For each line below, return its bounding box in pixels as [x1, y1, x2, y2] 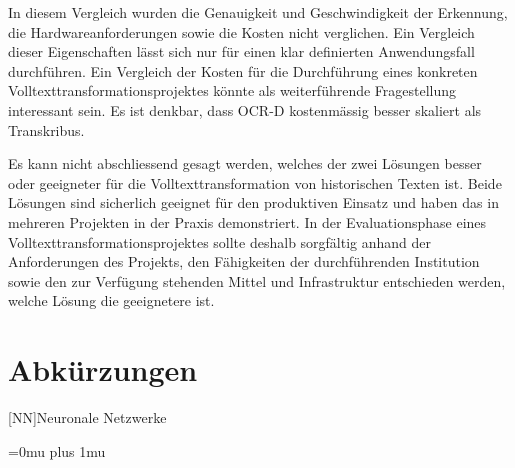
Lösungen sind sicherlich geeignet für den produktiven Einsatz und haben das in [8, 192, 499, 213]
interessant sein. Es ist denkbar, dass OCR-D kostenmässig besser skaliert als [8, 99, 482, 120]
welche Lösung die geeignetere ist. [8, 290, 215, 311]
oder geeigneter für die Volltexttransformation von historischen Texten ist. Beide [8, 172, 502, 193]
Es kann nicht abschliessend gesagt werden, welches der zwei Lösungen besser [8, 153, 482, 174]
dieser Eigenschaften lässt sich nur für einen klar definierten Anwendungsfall [8, 41, 475, 62]
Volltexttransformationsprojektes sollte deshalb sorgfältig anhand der [8, 231, 432, 252]
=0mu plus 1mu [8, 440, 106, 461]
